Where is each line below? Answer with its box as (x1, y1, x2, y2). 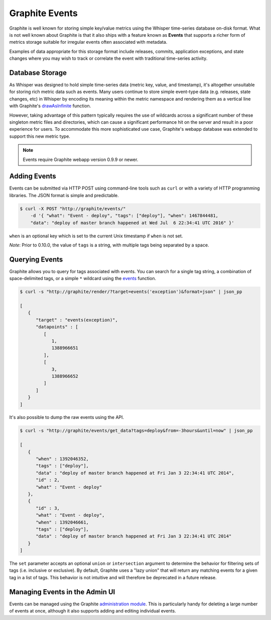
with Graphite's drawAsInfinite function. (9, 103, 91, 109)
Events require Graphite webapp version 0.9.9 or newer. (23, 156, 139, 162)
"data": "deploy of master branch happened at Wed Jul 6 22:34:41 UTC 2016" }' (30, 220, 234, 226)
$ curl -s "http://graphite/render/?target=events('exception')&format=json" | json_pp (20, 289, 242, 295)
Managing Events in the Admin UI (9, 587, 115, 596)
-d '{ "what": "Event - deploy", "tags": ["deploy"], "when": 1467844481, (30, 213, 218, 219)
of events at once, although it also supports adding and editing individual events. (9, 608, 176, 614)
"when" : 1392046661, (36, 519, 89, 525)
